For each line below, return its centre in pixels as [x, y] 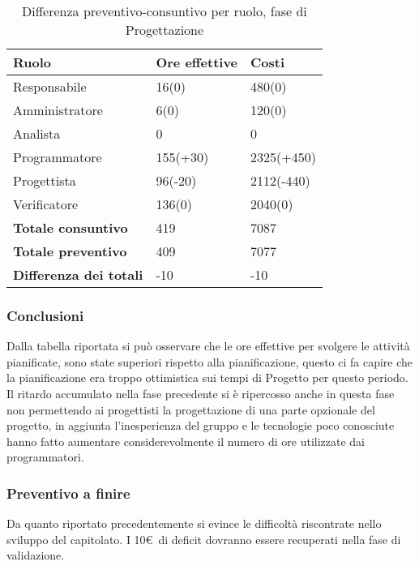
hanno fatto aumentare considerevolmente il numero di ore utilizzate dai [186, 441]
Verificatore [46, 204]
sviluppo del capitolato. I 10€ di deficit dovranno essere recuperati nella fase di [204, 539]
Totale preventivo [70, 251]
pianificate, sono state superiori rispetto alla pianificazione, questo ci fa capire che [210, 361]
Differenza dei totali [78, 274]
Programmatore [58, 157]
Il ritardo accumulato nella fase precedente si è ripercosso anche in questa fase [201, 393]
